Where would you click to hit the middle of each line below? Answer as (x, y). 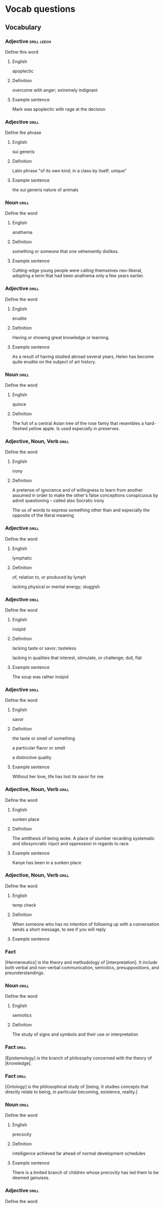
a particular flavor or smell (38, 748)
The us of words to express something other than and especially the (81, 510)
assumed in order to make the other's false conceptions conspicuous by (85, 495)
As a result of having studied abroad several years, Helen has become (83, 356)
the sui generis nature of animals (45, 190)
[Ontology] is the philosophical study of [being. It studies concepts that (77, 1087)
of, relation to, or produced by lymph (49, 577)
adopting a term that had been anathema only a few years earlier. (78, 276)
